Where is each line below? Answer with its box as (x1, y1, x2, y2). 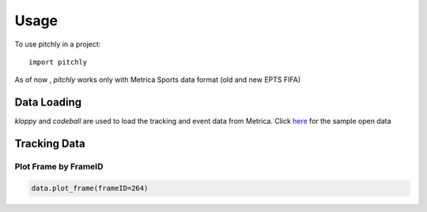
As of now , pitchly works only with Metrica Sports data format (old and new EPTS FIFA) (14, 75, 301, 84)
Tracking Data (14, 137, 86, 151)
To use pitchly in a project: (14, 39, 101, 49)
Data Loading (14, 95, 82, 110)
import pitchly (28, 58, 88, 66)
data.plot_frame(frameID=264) (31, 184, 149, 192)
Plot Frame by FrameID (14, 162, 104, 173)
